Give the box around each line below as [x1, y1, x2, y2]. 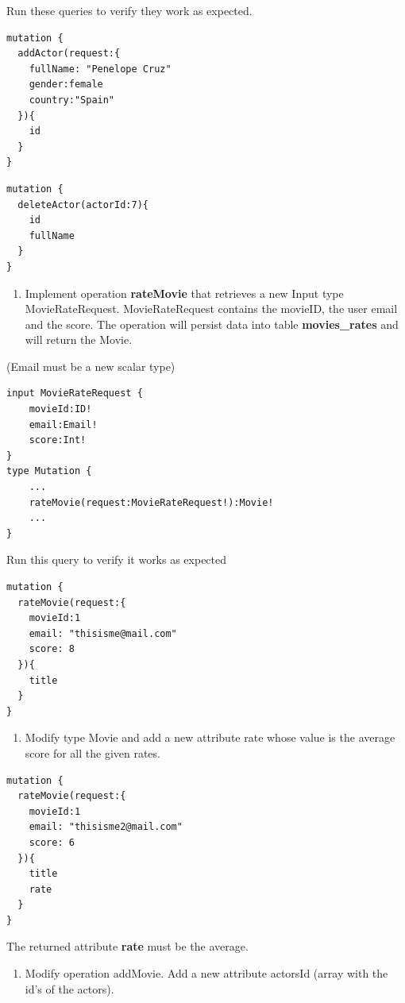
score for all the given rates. [25, 744, 160, 761]
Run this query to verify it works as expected [6, 551, 227, 568]
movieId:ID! [29, 403, 92, 415]
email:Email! [29, 419, 98, 430]
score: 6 [29, 836, 75, 848]
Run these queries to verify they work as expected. [6, 2, 253, 18]
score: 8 [29, 643, 75, 655]
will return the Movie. [25, 331, 133, 348]
